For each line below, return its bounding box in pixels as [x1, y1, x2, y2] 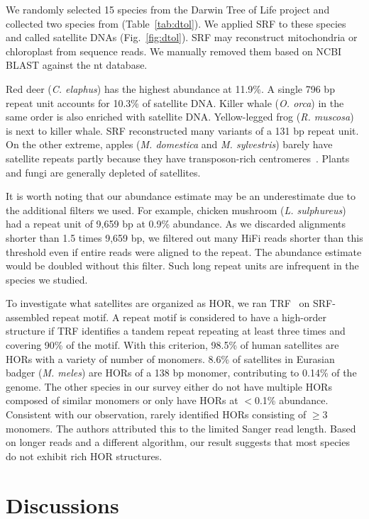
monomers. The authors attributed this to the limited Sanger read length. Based [6, 420, 356, 435]
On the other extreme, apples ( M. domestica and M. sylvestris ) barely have [6, 137, 333, 152]
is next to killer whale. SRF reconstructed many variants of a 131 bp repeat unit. [6, 123, 359, 138]
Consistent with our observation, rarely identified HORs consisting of [6, 407, 307, 422]
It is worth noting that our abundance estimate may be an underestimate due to [6, 189, 356, 203]
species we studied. [6, 272, 88, 286]
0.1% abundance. [254, 393, 329, 408]
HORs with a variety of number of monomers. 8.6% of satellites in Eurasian [6, 351, 335, 366]
